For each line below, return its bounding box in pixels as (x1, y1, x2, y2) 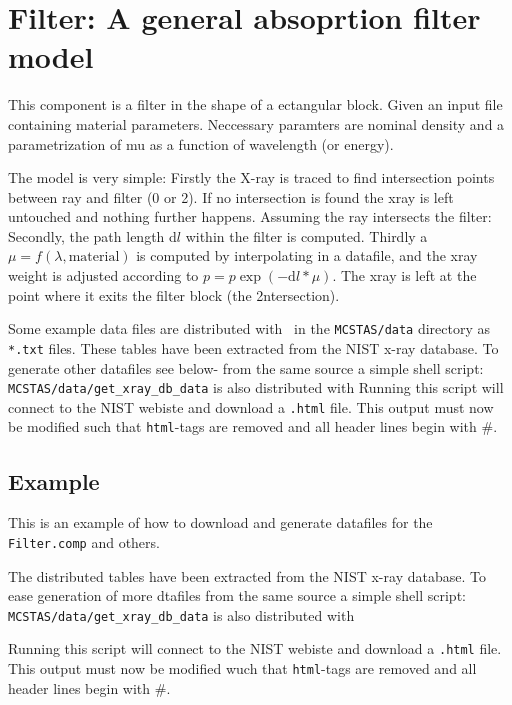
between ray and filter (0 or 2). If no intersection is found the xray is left (8, 186, 454, 207)
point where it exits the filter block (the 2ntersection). (8, 284, 340, 305)
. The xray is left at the (332, 265, 477, 286)
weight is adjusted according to (8, 265, 199, 286)
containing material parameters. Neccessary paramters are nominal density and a (8, 113, 505, 134)
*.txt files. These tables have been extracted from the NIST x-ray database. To (8, 337, 499, 358)
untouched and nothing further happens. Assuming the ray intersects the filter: (8, 206, 492, 227)
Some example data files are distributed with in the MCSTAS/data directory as (8, 318, 491, 339)
